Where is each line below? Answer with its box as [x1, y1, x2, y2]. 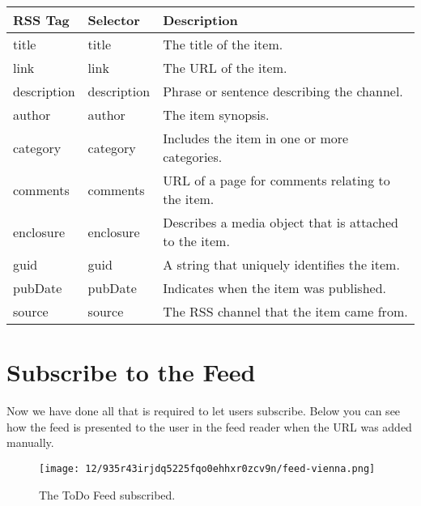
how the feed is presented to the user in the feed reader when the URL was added [6, 418, 412, 435]
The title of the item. [163, 35, 283, 53]
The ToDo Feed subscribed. [39, 486, 176, 503]
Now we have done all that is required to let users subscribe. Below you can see [6, 402, 401, 419]
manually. [6, 434, 54, 451]
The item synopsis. [163, 105, 270, 124]
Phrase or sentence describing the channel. [163, 82, 403, 100]
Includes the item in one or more [163, 129, 349, 147]
